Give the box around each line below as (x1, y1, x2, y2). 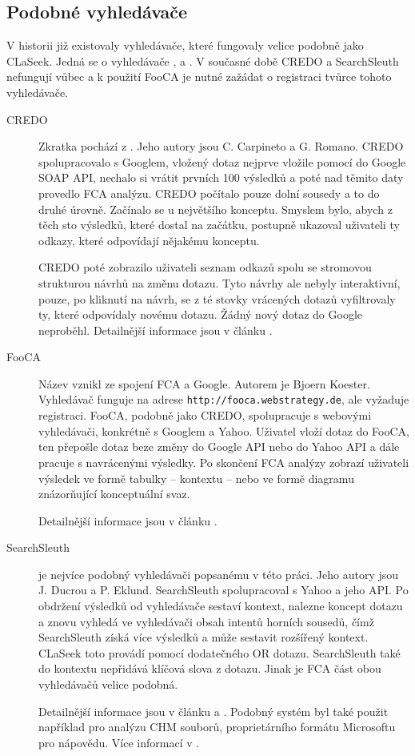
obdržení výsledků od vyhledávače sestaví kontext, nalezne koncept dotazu (38, 597, 403, 614)
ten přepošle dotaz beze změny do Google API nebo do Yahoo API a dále (38, 438, 400, 455)
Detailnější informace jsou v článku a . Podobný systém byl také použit (38, 702, 389, 719)
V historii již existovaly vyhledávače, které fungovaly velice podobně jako (6, 37, 364, 54)
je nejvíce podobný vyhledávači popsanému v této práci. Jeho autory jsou (38, 565, 399, 582)
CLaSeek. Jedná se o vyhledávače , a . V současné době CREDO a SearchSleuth (6, 52, 399, 69)
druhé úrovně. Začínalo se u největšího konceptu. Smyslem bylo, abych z (38, 200, 393, 217)
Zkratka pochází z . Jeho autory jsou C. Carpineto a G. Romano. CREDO (38, 138, 404, 155)
